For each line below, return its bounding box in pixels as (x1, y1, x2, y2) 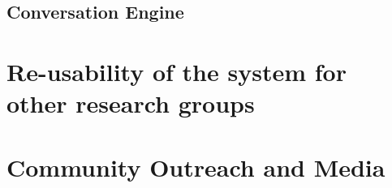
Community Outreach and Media (6, 150, 386, 183)
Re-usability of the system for (6, 54, 347, 88)
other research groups (6, 87, 255, 120)
